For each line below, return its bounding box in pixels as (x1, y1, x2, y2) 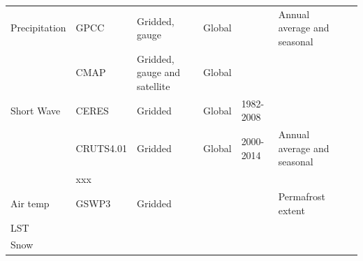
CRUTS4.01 (75, 140, 127, 155)
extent (278, 202, 305, 217)
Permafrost (278, 189, 325, 204)
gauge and (136, 65, 181, 80)
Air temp (10, 195, 50, 210)
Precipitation (10, 20, 66, 35)
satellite (136, 78, 170, 93)
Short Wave (10, 103, 61, 117)
